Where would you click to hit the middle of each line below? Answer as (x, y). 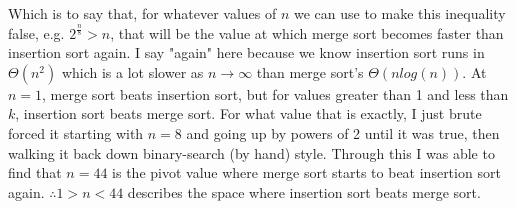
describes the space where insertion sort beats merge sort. (304, 191)
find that (35, 172)
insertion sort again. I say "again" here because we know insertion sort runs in (246, 52)
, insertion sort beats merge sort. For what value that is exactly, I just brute (248, 113)
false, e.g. (36, 32)
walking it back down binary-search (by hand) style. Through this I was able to (251, 152)
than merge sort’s (310, 71)
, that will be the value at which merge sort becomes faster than (307, 32)
